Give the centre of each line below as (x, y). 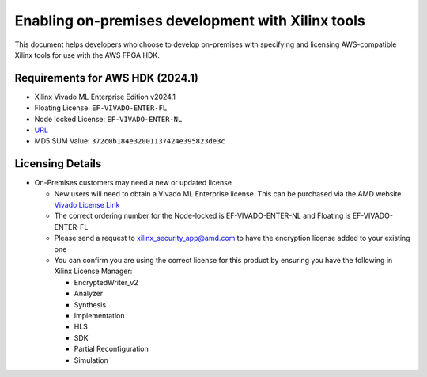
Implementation (99, 316)
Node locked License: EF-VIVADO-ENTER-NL (108, 119)
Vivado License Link (87, 205)
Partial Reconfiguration (111, 349)
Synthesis (90, 304)
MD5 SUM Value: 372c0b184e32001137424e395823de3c (130, 141)
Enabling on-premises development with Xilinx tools (190, 21)
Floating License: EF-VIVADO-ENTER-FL (101, 108)
